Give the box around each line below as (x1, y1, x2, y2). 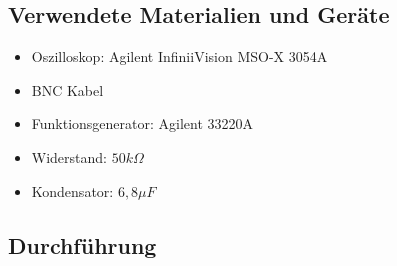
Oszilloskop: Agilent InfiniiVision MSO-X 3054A (31, 46, 328, 67)
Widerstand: (31, 146, 107, 167)
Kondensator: (31, 180, 114, 201)
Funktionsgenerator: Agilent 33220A (31, 113, 254, 134)
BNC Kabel (31, 79, 104, 100)
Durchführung (8, 229, 157, 260)
